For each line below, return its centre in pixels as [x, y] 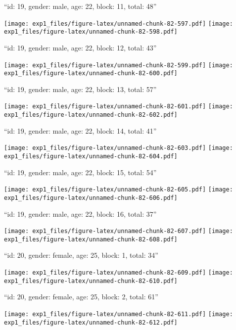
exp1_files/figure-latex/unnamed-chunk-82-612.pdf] [91, 322]
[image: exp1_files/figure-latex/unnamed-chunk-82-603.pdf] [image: [118, 148]
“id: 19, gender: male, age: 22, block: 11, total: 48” [80, 6]
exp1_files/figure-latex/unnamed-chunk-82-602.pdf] [91, 115]
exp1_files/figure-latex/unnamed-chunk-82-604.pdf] [91, 156]
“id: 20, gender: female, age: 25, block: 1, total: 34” [81, 255]
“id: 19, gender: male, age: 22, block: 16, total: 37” [80, 213]
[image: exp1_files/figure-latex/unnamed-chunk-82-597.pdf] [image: [118, 24]
